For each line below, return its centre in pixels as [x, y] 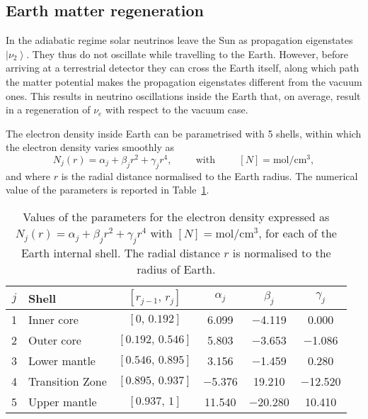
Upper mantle [63, 402]
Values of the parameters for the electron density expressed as [176, 217]
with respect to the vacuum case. [177, 110]
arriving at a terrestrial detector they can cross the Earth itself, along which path [183, 68]
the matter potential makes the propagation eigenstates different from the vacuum [184, 81]
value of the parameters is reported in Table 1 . [108, 190]
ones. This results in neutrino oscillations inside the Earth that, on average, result [183, 95]
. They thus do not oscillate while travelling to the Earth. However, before [187, 54]
